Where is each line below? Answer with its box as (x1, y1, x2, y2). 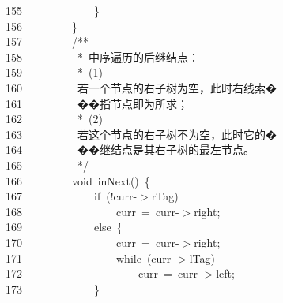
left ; (216, 265, 235, 282)
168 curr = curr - (6, 203, 179, 219)
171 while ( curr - (6, 249, 175, 266)
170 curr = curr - (6, 234, 179, 250)
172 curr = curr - (6, 265, 202, 282)
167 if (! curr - (6, 188, 138, 204)
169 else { (6, 219, 123, 235)
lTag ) (189, 249, 215, 266)
